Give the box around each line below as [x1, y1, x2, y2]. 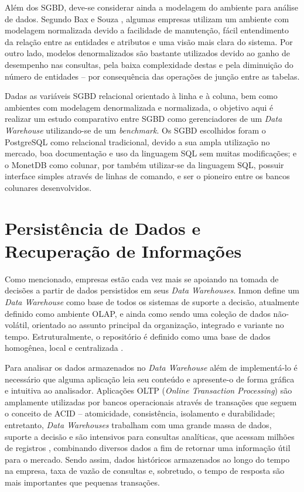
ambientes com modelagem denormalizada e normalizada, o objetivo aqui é [5, 101, 274, 113]
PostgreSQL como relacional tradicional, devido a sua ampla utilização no [5, 135, 270, 148]
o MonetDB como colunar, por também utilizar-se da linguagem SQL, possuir [5, 158, 284, 170]
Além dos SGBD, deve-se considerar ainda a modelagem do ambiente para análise [5, 1, 298, 13]
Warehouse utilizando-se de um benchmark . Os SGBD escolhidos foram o [5, 124, 266, 136]
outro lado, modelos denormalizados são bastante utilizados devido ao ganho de [5, 47, 290, 59]
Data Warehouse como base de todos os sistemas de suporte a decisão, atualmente [5, 296, 299, 307]
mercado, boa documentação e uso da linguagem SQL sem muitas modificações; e [5, 147, 297, 159]
